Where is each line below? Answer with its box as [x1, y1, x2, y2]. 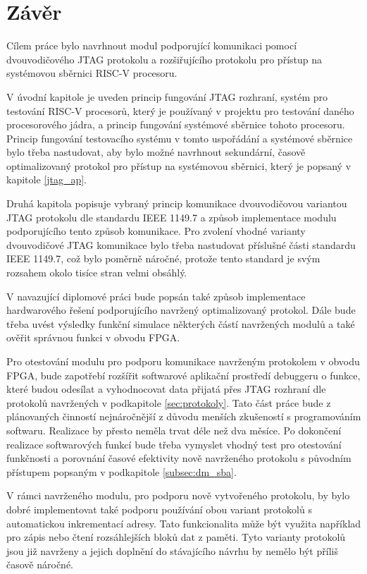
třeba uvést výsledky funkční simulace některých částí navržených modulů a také [6, 316, 355, 331]
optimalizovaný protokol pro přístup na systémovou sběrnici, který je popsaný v [6, 158, 352, 173]
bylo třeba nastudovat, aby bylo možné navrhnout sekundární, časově [6, 145, 306, 159]
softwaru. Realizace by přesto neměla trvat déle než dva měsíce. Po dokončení [6, 422, 342, 437]
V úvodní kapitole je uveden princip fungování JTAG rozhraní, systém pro [6, 89, 328, 104]
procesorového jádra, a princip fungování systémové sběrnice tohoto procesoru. [6, 117, 345, 132]
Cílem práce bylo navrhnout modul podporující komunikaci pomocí [6, 38, 297, 53]
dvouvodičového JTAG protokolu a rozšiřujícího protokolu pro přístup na [6, 51, 322, 66]
